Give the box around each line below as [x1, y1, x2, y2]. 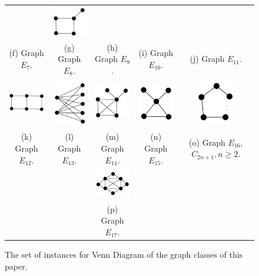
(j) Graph [190, 52, 225, 65]
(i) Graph [138, 47, 174, 59]
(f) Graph [9, 47, 44, 59]
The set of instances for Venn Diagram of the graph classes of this [5, 248, 243, 260]
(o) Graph [189, 136, 225, 148]
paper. [5, 259, 28, 272]
